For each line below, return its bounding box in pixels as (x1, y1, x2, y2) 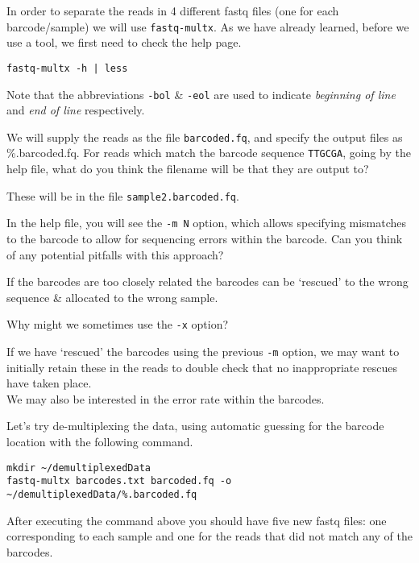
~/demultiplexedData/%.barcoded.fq (6, 488, 197, 500)
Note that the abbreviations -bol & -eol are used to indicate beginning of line (6, 85, 396, 102)
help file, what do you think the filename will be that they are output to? (6, 160, 369, 177)
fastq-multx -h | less (6, 62, 128, 74)
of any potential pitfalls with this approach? (6, 246, 224, 263)
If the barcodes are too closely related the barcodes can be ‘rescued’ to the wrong (6, 273, 409, 290)
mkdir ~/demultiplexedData (6, 462, 151, 474)
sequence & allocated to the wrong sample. (6, 288, 218, 305)
